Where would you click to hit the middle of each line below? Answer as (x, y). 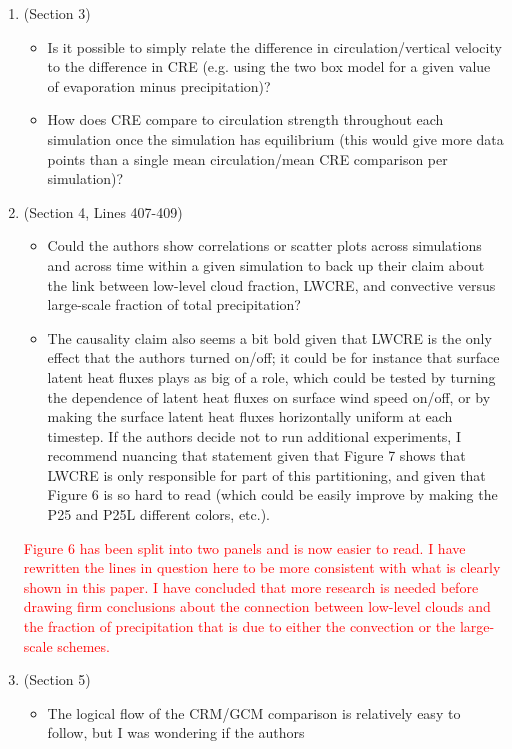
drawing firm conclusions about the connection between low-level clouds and (257, 606)
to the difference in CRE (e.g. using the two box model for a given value (269, 66)
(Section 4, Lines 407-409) (103, 211)
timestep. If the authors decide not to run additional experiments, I (254, 435)
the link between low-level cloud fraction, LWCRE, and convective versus (271, 284)
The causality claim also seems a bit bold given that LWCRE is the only (269, 337)
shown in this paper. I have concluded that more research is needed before (251, 586)
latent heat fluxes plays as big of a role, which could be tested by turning (271, 376)
